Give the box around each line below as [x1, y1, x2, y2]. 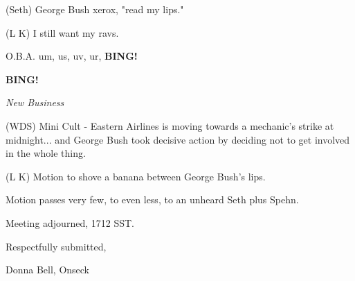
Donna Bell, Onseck [6, 262, 90, 277]
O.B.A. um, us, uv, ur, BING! [6, 49, 138, 63]
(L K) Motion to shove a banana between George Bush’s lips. [6, 169, 266, 183]
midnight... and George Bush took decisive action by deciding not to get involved [6, 132, 350, 146]
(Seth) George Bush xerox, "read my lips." [6, 2, 184, 16]
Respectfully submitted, [6, 239, 107, 253]
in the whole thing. [6, 146, 86, 160]
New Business [6, 95, 64, 110]
